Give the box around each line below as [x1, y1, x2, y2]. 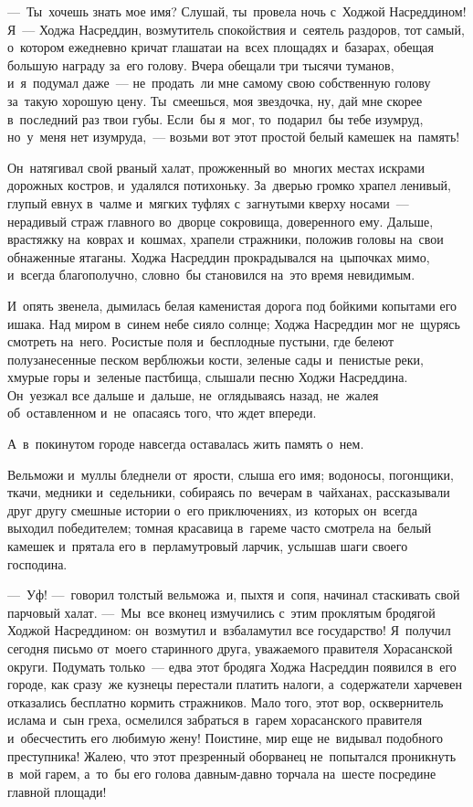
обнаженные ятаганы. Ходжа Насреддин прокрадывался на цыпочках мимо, [7, 247, 430, 266]
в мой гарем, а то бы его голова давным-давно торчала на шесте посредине [7, 764, 436, 783]
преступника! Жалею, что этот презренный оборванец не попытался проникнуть [7, 746, 457, 765]
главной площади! [7, 781, 107, 801]
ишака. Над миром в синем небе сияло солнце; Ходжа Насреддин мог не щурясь [7, 313, 460, 333]
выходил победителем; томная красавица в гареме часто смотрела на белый [7, 518, 432, 537]
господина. [7, 554, 68, 573]
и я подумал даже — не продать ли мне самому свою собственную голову [7, 73, 431, 92]
